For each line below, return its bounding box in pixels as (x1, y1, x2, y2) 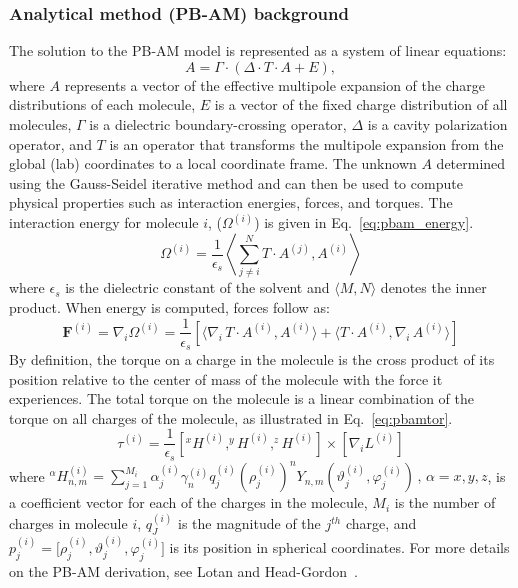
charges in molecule (9, 513, 128, 534)
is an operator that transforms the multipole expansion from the (109, 133, 504, 154)
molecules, (9, 114, 72, 134)
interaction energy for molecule (9, 212, 199, 233)
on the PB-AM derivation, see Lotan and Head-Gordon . (9, 560, 358, 581)
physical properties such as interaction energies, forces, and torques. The (9, 192, 453, 213)
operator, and (9, 133, 92, 154)
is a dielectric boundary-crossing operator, (89, 114, 347, 134)
